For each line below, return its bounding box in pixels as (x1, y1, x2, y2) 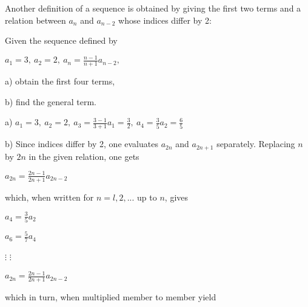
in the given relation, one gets (28, 150, 139, 162)
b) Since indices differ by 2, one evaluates (5, 137, 158, 150)
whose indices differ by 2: (118, 13, 212, 26)
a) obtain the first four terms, (5, 75, 115, 88)
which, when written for (5, 190, 94, 203)
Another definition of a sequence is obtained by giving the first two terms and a (5, 2, 301, 14)
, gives (164, 190, 189, 203)
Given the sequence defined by (5, 34, 118, 47)
